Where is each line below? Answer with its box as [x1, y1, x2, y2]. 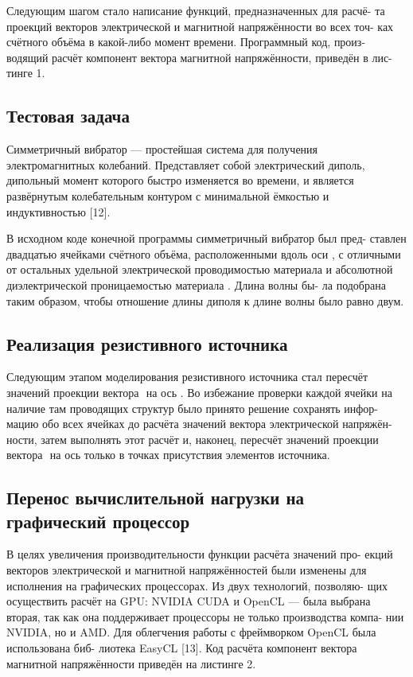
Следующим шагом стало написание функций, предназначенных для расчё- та [6, 2, 385, 18]
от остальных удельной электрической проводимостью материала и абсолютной [6, 261, 393, 278]
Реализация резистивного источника [6, 331, 288, 356]
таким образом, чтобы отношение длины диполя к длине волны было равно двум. [6, 292, 404, 309]
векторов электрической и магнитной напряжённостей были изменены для [6, 562, 367, 578]
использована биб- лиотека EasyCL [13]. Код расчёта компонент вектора [6, 640, 357, 656]
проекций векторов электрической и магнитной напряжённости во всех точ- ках [6, 18, 394, 34]
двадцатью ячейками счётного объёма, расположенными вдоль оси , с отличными [6, 245, 401, 262]
